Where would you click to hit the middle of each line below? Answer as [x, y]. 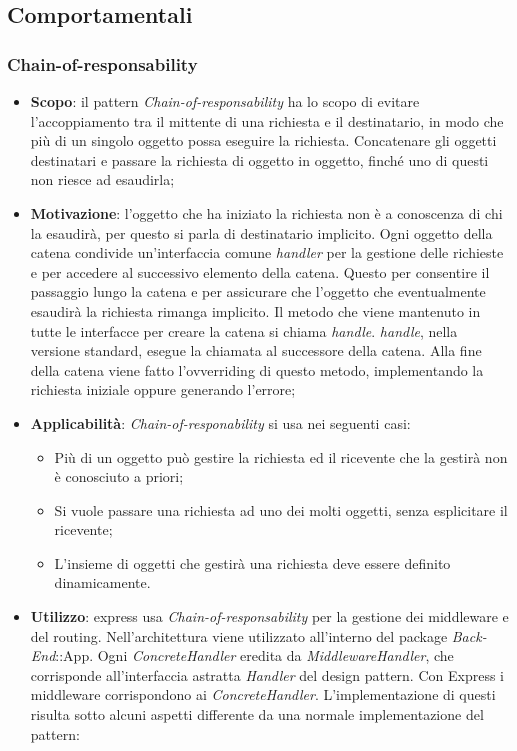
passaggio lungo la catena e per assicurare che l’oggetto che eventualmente [258, 291]
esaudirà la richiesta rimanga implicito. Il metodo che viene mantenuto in [255, 310]
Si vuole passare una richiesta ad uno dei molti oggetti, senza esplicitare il [281, 509]
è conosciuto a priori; [119, 476]
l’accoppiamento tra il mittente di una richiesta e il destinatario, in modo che [267, 120]
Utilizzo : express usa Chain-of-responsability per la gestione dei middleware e [269, 616]
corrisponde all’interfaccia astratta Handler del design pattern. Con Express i [267, 674]
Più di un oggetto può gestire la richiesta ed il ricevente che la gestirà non [281, 456]
